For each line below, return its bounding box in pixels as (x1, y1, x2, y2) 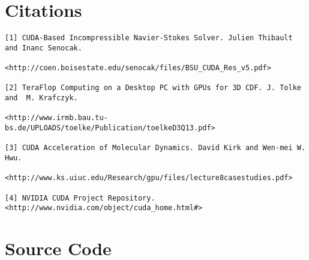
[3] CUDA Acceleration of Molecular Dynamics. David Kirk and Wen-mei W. (5, 144, 306, 153)
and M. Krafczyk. (5, 94, 78, 103)
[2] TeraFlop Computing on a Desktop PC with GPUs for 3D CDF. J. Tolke (5, 83, 301, 92)
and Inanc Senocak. (5, 43, 82, 52)
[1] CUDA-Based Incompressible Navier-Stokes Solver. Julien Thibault (5, 34, 293, 43)
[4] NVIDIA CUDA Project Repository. (5, 193, 155, 202)
